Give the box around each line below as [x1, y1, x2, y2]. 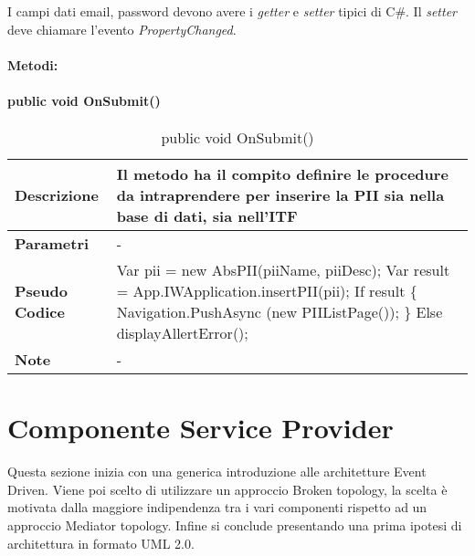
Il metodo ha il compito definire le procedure [116, 163, 449, 185]
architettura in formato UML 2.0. [7, 533, 195, 552]
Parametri [15, 233, 90, 255]
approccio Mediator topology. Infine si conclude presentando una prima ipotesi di [7, 516, 462, 535]
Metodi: [7, 55, 58, 74]
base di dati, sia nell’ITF [116, 205, 298, 227]
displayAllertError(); [116, 322, 248, 344]
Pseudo [15, 280, 68, 302]
